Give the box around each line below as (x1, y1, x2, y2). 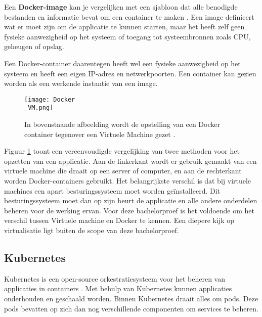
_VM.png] (24, 104, 54, 112)
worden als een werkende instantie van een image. (4, 78, 158, 88)
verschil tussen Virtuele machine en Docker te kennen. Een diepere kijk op (4, 215, 234, 225)
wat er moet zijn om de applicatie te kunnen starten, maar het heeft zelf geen (4, 21, 245, 32)
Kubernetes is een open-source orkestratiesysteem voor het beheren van (4, 273, 225, 284)
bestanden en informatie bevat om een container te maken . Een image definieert (4, 11, 254, 22)
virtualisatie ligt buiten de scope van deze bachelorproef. (4, 225, 179, 235)
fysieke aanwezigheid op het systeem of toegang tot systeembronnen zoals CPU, (4, 31, 251, 41)
